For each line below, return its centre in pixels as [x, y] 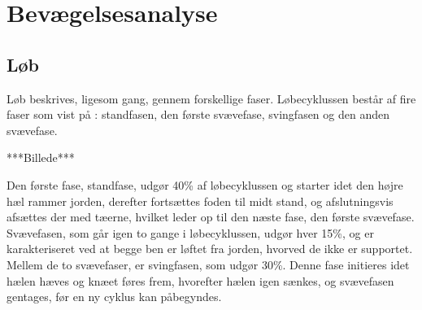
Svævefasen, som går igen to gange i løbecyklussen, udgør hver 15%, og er [190, 232]
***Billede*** [41, 157]
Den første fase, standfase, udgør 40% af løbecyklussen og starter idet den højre [205, 184]
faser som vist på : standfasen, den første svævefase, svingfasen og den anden [198, 114]
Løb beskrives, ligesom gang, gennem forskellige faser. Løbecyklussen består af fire [211, 98]
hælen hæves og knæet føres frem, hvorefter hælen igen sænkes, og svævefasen [200, 280]
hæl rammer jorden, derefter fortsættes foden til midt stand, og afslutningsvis [200, 201]
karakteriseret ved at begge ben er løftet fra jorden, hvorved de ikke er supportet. [210, 249]
